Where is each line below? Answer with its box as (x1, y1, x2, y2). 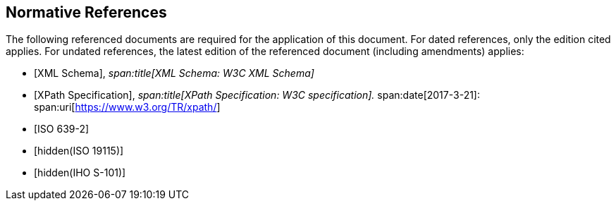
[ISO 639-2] (34, 123, 90, 135)
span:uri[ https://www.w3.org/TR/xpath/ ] (34, 101, 221, 114)
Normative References (6, 4, 167, 21)
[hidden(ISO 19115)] (34, 145, 124, 157)
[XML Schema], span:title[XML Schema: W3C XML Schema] (34, 67, 314, 80)
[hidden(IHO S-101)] (34, 166, 126, 179)
